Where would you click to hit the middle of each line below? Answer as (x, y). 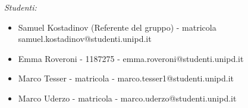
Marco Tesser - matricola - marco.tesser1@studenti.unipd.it (126, 78)
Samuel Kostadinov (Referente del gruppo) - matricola (117, 27)
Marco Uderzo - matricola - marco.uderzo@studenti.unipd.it (127, 98)
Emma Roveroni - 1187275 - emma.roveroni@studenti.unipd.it (131, 58)
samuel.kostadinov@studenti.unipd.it (85, 39)
